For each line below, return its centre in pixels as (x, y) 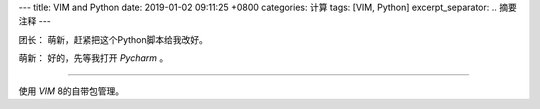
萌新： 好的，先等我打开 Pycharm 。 (93, 58)
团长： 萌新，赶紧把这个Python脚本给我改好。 (113, 39)
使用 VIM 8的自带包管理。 (71, 91)
